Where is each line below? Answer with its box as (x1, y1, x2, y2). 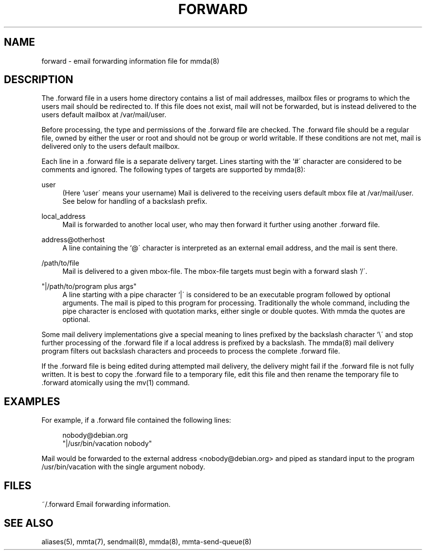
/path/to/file (41, 259, 79, 268)
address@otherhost (41, 235, 105, 244)
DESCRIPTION (4, 73, 73, 86)
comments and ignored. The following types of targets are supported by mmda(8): (41, 165, 305, 174)
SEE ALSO (4, 517, 53, 529)
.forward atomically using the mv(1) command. (41, 378, 190, 387)
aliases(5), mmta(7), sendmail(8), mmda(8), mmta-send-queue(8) (41, 537, 252, 546)
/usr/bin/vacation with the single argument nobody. (41, 463, 205, 471)
